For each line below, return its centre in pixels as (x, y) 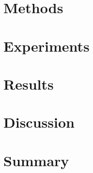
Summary (36, 160)
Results (29, 84)
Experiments (46, 46)
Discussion (39, 122)
